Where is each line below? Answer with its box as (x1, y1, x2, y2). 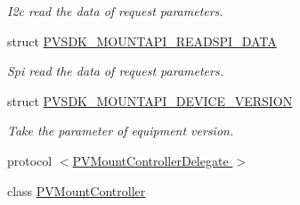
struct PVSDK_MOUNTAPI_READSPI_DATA (7, 31, 277, 50)
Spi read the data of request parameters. (7, 61, 223, 80)
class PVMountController (7, 181, 146, 200)
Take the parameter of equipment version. (7, 121, 234, 140)
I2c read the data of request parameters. (7, 2, 223, 20)
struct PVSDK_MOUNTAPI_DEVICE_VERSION (7, 91, 293, 110)
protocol (7, 151, 53, 169)
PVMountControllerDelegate (72, 151, 229, 169)
